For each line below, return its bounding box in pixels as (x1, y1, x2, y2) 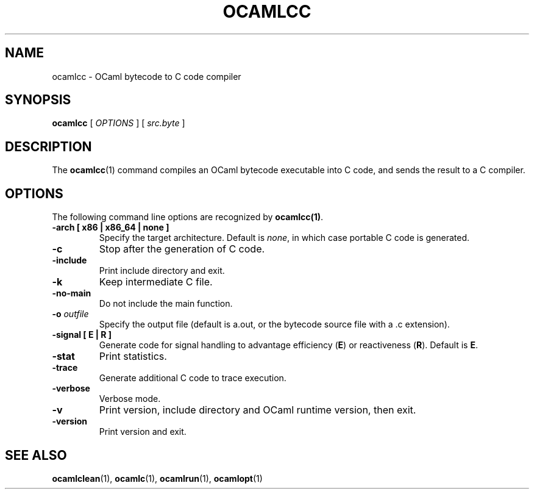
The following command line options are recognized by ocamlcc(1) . (52, 212, 324, 223)
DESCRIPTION (5, 138, 92, 154)
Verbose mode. (99, 393, 161, 404)
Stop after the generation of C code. (99, 243, 265, 256)
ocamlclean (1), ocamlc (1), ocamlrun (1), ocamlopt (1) (52, 473, 263, 484)
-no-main (52, 288, 91, 299)
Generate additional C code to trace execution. (99, 373, 287, 384)
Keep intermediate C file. (99, 276, 213, 288)
